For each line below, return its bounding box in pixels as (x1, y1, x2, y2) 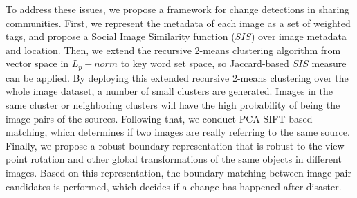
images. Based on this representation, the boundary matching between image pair (6, 165, 351, 179)
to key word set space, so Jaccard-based (120, 56, 289, 71)
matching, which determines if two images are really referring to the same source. (6, 125, 350, 139)
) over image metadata (250, 29, 347, 44)
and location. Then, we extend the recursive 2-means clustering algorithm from (6, 42, 341, 57)
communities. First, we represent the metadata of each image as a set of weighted (6, 15, 351, 30)
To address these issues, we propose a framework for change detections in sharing (6, 2, 350, 16)
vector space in (6, 56, 69, 71)
